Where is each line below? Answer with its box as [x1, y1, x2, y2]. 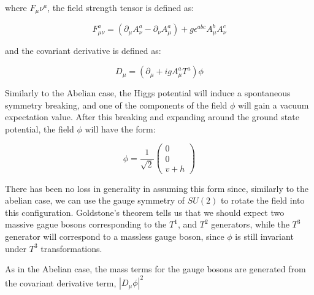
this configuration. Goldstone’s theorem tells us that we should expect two [5, 205, 285, 218]
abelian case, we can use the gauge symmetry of [5, 194, 185, 207]
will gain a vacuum [237, 98, 309, 111]
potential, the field [5, 122, 74, 135]
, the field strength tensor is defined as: [47, 1, 194, 13]
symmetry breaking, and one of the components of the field [5, 98, 228, 111]
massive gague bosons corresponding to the [5, 218, 167, 231]
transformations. [40, 242, 102, 255]
